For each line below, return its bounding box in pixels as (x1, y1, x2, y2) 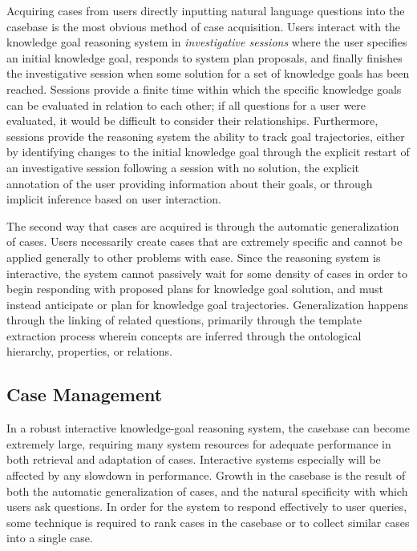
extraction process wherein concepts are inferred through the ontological (6, 327, 362, 344)
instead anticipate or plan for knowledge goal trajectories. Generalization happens (6, 296, 409, 312)
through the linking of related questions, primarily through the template (6, 312, 362, 328)
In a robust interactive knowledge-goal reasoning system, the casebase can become (6, 420, 410, 436)
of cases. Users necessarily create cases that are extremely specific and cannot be (6, 233, 403, 250)
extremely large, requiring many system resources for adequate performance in (6, 435, 391, 452)
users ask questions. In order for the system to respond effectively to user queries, (6, 498, 407, 515)
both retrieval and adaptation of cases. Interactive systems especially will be (6, 451, 381, 468)
